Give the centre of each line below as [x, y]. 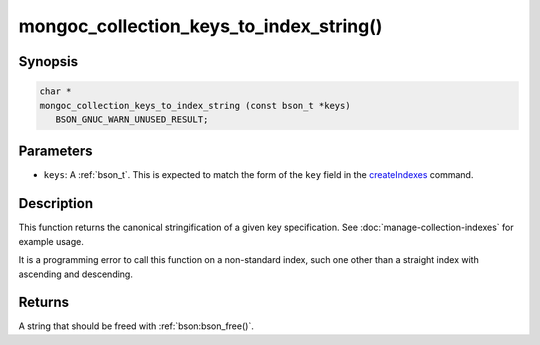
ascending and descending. [76, 274]
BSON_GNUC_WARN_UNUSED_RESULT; [132, 119]
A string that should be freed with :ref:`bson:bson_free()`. [136, 326]
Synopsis [48, 61]
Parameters [55, 151]
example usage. [51, 241]
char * [55, 91]
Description [56, 203]
